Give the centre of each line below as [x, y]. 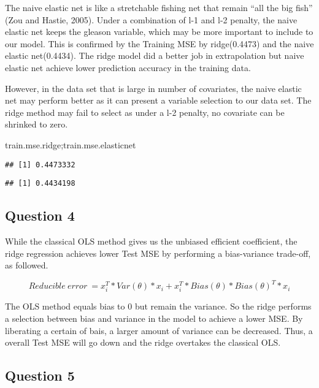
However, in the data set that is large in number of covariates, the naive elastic [153, 88]
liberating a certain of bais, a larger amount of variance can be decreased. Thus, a [159, 330]
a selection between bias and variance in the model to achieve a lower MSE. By [154, 318]
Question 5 [40, 375]
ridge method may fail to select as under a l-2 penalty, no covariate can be [145, 112]
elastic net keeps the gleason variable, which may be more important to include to [159, 32]
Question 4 [40, 215]
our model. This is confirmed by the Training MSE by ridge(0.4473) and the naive [159, 43]
